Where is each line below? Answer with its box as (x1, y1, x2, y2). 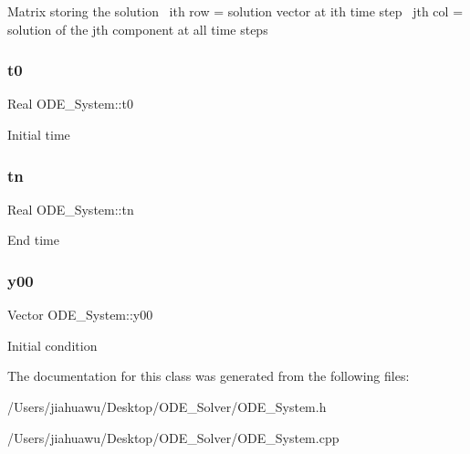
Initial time (7, 125, 70, 143)
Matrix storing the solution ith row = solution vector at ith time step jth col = (7, 2, 464, 20)
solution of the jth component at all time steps (7, 19, 268, 38)
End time (7, 230, 59, 249)
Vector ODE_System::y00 (7, 305, 153, 324)
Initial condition (7, 335, 98, 354)
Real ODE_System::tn (7, 199, 134, 218)
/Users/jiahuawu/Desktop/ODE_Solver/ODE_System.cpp (7, 428, 339, 447)
